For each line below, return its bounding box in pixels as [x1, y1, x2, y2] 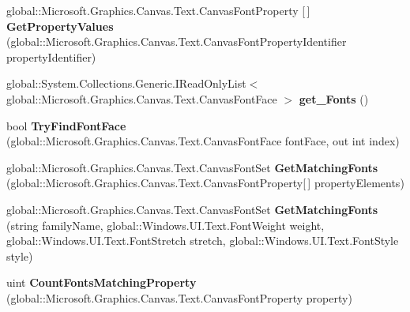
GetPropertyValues [6, 17, 114, 34]
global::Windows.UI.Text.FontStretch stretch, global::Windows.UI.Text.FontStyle [6, 232, 399, 249]
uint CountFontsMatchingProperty [6, 274, 197, 291]
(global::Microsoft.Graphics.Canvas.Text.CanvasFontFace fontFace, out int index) [6, 133, 400, 149]
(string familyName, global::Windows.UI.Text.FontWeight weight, [6, 216, 325, 233]
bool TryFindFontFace [6, 117, 126, 133]
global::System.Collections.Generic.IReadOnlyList [6, 75, 246, 92]
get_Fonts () [299, 90, 369, 107]
